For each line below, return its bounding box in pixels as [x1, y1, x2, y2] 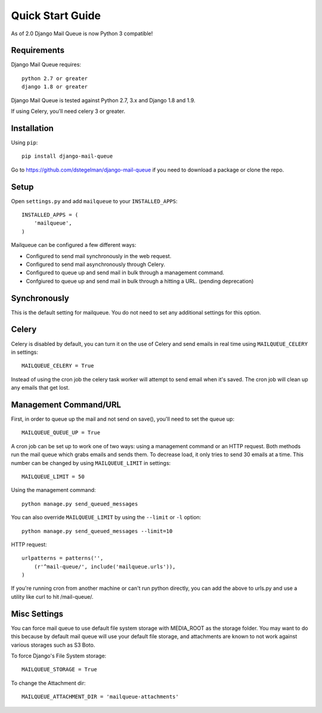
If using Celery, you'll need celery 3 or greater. [11, 108, 125, 115]
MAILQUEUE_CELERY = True [21, 362, 94, 369]
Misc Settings [11, 608, 64, 619]
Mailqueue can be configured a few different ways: [11, 241, 137, 249]
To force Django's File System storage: [11, 652, 107, 659]
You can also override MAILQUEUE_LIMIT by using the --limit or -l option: [11, 514, 202, 521]
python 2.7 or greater [21, 75, 88, 82]
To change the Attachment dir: [11, 679, 86, 687]
